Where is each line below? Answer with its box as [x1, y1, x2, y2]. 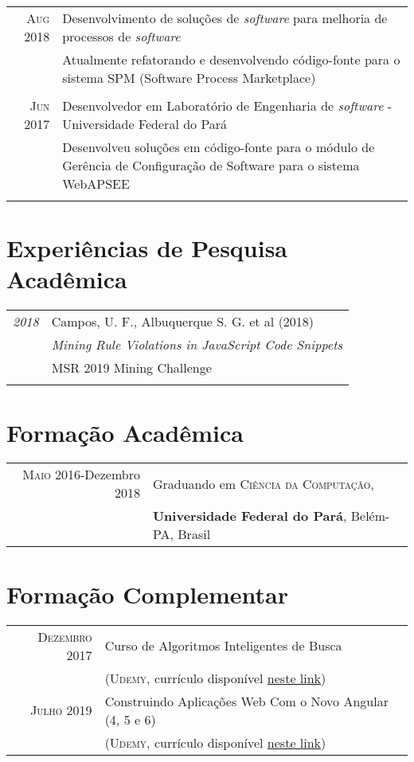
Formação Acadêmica [6, 416, 244, 448]
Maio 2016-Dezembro [22, 465, 140, 484]
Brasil [178, 525, 211, 544]
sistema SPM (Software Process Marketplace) [62, 68, 316, 87]
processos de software [62, 27, 181, 45]
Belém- [350, 506, 390, 526]
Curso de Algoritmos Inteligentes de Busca [104, 636, 342, 655]
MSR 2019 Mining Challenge [51, 358, 212, 377]
